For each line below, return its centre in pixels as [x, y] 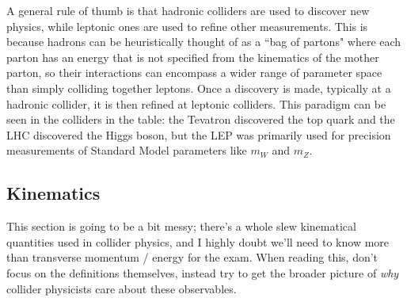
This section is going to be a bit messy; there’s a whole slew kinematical [181, 226]
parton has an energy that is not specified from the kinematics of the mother [193, 57]
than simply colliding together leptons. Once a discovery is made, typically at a [199, 88]
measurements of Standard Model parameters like [127, 150]
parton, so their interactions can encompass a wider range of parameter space [194, 73]
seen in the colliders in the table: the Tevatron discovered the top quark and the [201, 119]
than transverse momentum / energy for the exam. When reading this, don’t [192, 257]
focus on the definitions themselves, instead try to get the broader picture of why [203, 272]
